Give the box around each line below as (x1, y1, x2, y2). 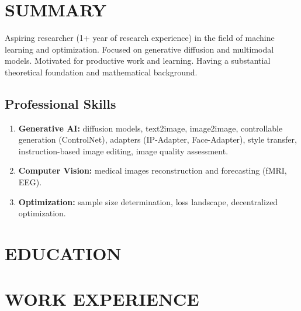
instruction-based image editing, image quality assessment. (18, 144, 229, 157)
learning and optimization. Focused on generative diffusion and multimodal (5, 43, 274, 55)
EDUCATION (5, 241, 122, 265)
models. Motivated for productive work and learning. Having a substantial (5, 54, 271, 67)
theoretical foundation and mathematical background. (5, 65, 198, 78)
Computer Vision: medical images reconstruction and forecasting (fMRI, (18, 164, 287, 177)
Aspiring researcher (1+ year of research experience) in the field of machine (5, 32, 275, 44)
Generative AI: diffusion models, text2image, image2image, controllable (18, 122, 283, 134)
